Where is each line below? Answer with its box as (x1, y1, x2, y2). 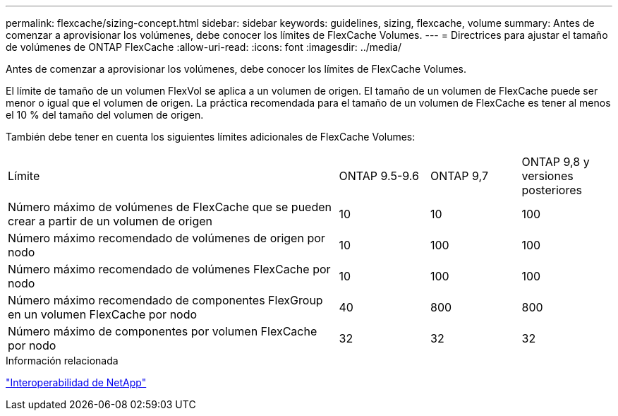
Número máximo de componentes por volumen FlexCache (8, 324, 317, 338)
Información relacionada (6, 355, 119, 367)
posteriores (521, 183, 582, 197)
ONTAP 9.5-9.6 (339, 169, 419, 183)
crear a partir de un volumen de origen (8, 214, 213, 228)
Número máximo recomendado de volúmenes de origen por (8, 231, 325, 245)
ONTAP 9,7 (430, 169, 488, 183)
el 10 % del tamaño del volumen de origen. (6, 109, 204, 121)
